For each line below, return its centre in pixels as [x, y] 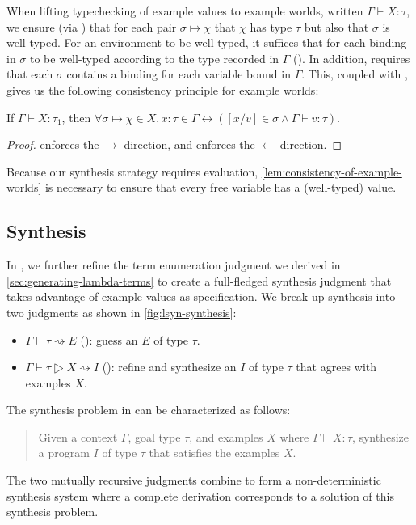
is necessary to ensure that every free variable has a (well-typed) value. [221, 187]
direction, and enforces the [189, 144]
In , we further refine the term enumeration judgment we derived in [174, 265]
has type [271, 26]
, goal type [154, 436]
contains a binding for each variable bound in [179, 74]
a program [64, 453]
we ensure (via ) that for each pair [92, 26]
